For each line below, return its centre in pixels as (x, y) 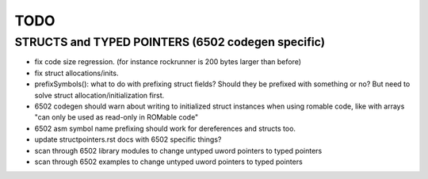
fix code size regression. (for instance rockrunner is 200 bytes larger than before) (168, 62)
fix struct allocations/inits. (76, 73)
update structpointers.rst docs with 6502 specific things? (128, 139)
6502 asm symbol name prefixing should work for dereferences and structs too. (165, 128)
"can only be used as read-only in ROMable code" (117, 117)
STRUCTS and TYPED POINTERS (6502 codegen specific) (170, 42)
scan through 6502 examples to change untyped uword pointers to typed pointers (168, 162)
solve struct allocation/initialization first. (99, 95)
